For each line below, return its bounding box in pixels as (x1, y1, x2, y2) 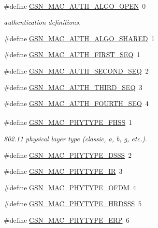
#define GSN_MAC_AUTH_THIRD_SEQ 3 (4, 82, 143, 92)
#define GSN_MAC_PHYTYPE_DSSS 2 (4, 150, 132, 160)
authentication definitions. (4, 17, 81, 27)
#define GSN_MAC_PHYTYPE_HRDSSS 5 (4, 198, 142, 209)
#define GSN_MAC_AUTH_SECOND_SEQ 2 (4, 65, 149, 76)
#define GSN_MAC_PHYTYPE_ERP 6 (4, 214, 129, 225)
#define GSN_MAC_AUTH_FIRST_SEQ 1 (4, 49, 141, 60)
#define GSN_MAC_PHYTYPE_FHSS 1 (4, 117, 132, 127)
